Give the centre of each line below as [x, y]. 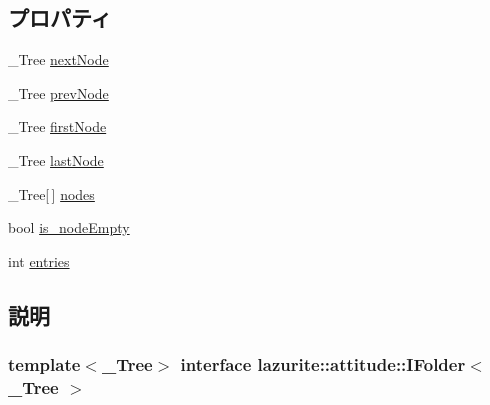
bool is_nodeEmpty [69, 227]
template [44, 364]
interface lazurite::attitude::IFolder [323, 364]
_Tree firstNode [57, 126]
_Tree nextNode [58, 59]
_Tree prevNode [58, 92]
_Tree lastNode [56, 159]
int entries [39, 260]
